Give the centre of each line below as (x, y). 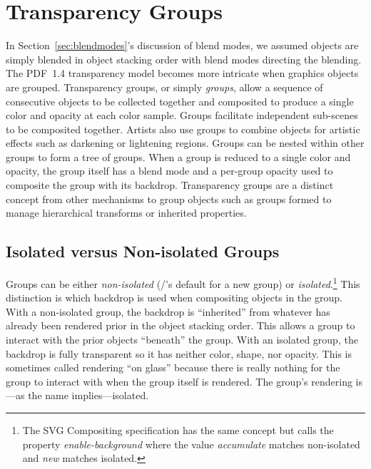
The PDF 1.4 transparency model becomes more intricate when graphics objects (182, 73)
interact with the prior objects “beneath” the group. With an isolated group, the (182, 340)
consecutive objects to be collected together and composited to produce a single (180, 101)
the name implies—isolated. (88, 395)
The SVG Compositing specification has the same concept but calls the (178, 430)
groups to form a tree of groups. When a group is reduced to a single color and (178, 156)
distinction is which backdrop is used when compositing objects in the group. (174, 298)
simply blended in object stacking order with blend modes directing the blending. (184, 59)
